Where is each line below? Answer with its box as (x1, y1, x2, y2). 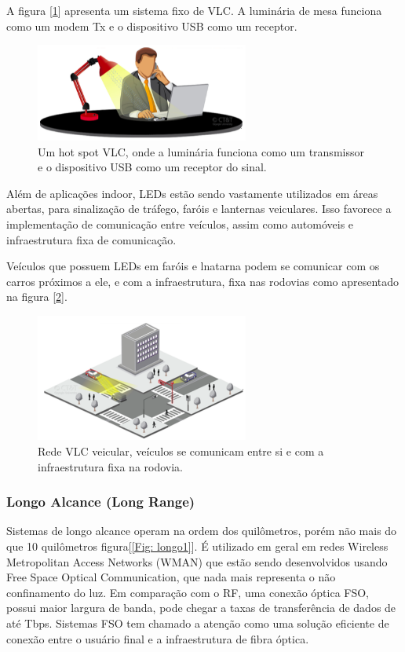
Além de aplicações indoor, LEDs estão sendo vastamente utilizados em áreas (6, 185, 378, 201)
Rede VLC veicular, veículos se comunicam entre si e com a (38, 442, 324, 459)
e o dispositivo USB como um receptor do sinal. (38, 159, 267, 175)
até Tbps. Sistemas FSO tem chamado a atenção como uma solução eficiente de (6, 614, 389, 631)
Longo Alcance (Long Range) (6, 492, 195, 511)
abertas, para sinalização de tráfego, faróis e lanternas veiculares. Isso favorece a (6, 200, 392, 217)
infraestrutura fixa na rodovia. (38, 458, 184, 474)
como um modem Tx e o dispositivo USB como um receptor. (6, 17, 297, 34)
